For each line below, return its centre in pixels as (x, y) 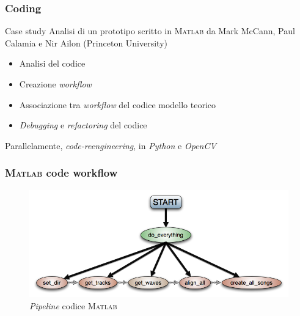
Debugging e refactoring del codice (83, 125)
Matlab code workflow (61, 173)
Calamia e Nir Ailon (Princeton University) (86, 42)
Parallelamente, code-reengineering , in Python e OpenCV (111, 145)
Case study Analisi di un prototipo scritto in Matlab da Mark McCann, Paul (150, 31)
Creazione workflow (55, 84)
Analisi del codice (52, 63)
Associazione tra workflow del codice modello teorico (118, 104)
